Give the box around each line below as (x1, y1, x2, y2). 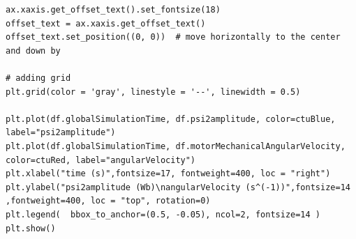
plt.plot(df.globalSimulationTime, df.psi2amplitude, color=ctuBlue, (6, 114, 336, 124)
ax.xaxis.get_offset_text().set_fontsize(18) (6, 5, 221, 15)
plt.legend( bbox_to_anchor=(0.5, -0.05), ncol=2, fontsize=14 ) (6, 209, 321, 219)
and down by (6, 45, 61, 56)
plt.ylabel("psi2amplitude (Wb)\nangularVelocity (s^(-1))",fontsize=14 (6, 182, 350, 192)
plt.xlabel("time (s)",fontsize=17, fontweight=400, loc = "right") (6, 169, 331, 179)
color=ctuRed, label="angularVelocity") (6, 155, 196, 165)
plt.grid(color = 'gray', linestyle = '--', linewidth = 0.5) (6, 86, 301, 97)
